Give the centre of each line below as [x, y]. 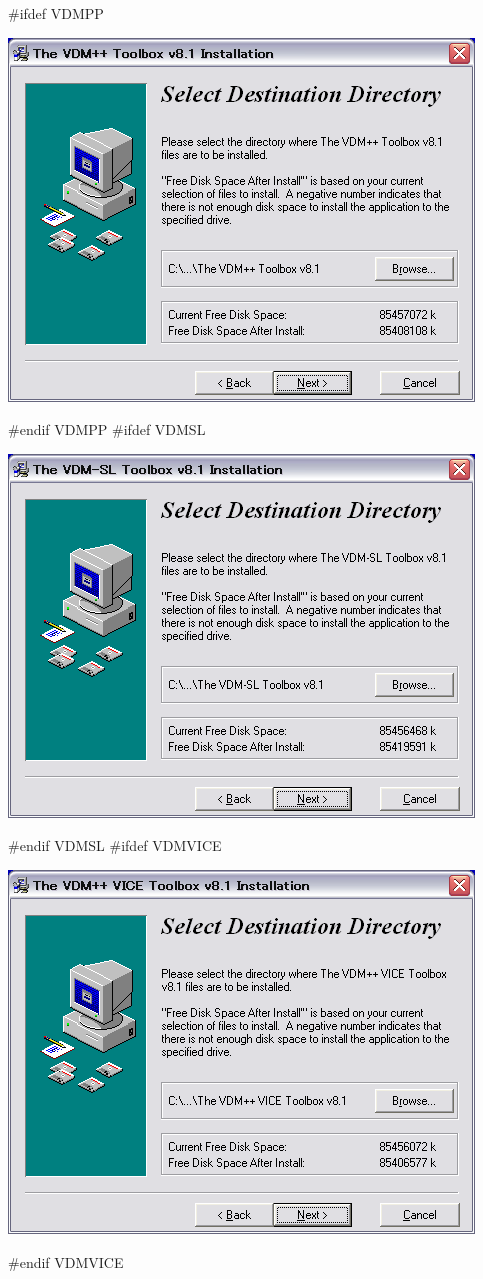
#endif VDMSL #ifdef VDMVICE [115, 845]
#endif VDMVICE [66, 1261]
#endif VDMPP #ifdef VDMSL [107, 429]
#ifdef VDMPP [56, 13]
